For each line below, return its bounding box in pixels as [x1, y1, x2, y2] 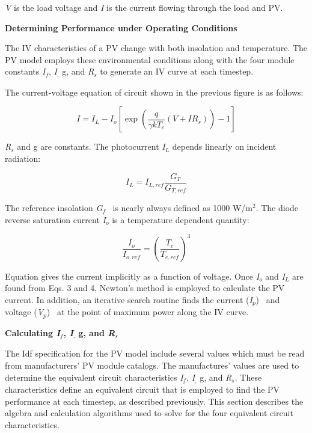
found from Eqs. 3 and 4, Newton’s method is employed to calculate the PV [5, 281, 285, 294]
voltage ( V [5, 306, 44, 318]
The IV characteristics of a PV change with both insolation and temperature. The [5, 41, 308, 54]
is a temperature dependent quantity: [112, 213, 249, 226]
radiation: [5, 152, 41, 165]
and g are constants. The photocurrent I [17, 140, 165, 153]
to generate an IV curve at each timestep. [100, 65, 254, 78]
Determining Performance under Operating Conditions [5, 21, 237, 34]
